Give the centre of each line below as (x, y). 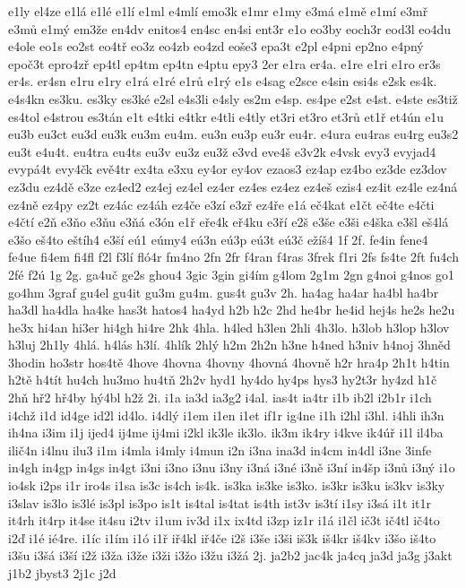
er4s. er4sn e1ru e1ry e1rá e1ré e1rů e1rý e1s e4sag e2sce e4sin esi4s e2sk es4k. (223, 81)
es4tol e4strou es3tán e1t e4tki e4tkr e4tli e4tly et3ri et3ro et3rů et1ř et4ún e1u (226, 116)
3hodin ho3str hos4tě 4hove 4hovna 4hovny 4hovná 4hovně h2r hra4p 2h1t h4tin (229, 362)
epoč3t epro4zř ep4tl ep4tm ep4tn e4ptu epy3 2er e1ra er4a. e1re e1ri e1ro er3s (224, 63)
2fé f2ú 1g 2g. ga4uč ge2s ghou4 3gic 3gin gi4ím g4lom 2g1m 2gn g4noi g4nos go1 (231, 274)
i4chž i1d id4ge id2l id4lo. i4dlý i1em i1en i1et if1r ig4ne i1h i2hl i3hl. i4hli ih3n (226, 415)
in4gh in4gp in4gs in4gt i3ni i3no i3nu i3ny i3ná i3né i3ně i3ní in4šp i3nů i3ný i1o (232, 467)
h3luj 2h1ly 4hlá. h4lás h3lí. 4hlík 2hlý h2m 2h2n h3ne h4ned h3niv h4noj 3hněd (229, 345)
